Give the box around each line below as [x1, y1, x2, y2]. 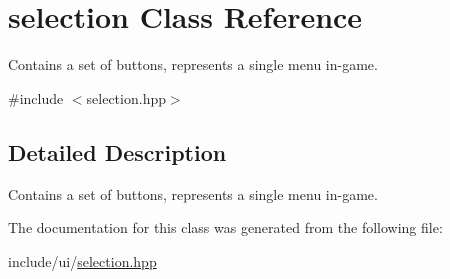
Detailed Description [8, 136, 227, 167]
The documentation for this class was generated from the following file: [8, 217, 443, 238]
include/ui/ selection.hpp [8, 250, 157, 271]
